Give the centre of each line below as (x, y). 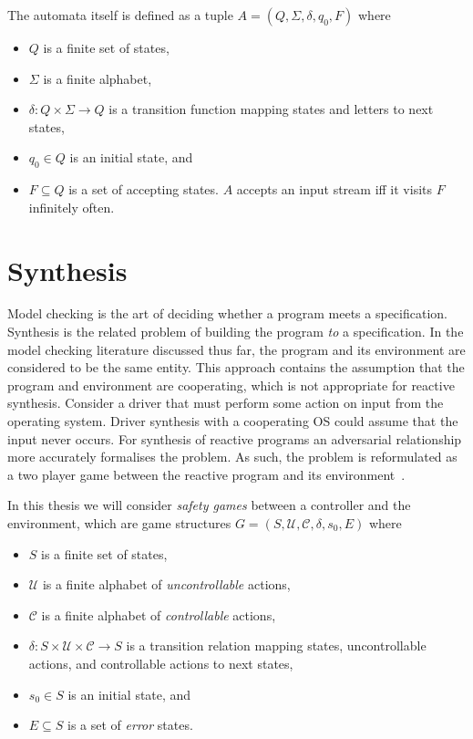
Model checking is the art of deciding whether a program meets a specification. (227, 313)
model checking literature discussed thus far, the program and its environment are (236, 349)
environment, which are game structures (119, 523)
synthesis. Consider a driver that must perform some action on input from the (226, 403)
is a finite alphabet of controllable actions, (159, 614)
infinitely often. (72, 207)
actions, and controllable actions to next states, (161, 663)
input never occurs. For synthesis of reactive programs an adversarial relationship (235, 438)
